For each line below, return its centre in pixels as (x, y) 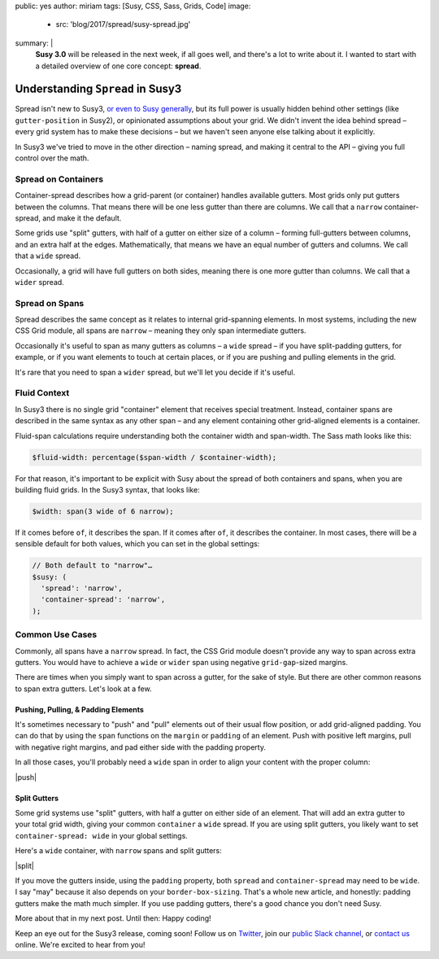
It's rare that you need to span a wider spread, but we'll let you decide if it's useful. (155, 372)
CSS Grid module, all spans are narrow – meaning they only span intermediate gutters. (161, 331)
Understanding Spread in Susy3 (98, 89)
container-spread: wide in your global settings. (102, 835)
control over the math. (52, 158)
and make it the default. (82, 218)
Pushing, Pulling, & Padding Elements (79, 709)
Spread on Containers (59, 179)
